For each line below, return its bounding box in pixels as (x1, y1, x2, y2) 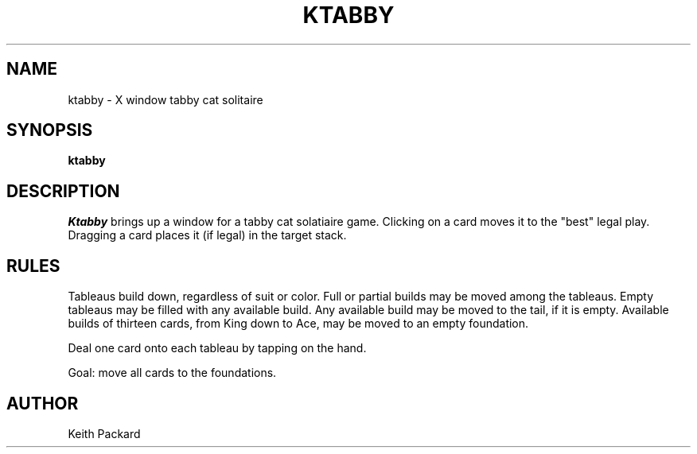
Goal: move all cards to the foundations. (68, 366, 277, 380)
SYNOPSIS (6, 120, 93, 141)
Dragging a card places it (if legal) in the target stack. (68, 228, 347, 243)
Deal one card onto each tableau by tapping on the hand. (68, 341, 367, 355)
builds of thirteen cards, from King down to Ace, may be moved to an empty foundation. (68, 316, 529, 331)
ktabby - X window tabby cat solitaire (68, 92, 263, 107)
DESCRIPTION (6, 180, 120, 201)
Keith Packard (68, 426, 141, 440)
